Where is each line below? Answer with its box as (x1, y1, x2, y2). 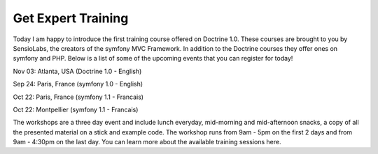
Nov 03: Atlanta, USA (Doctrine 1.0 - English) (13, 67, 142, 75)
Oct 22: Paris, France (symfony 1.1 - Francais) (13, 93, 143, 101)
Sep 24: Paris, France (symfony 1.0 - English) (13, 80, 143, 88)
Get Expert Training (13, 10, 129, 26)
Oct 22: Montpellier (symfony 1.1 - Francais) (13, 105, 139, 114)
